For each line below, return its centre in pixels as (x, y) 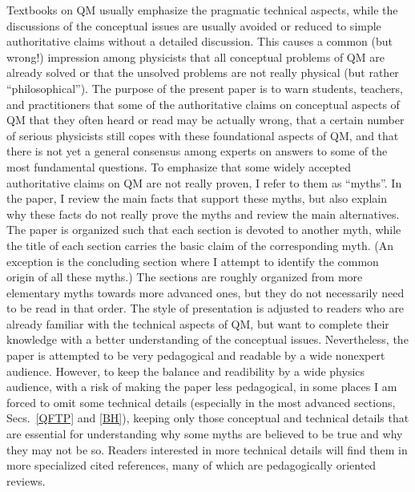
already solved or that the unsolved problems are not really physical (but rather (203, 73)
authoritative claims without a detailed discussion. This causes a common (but (200, 41)
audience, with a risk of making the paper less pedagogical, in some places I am (202, 387)
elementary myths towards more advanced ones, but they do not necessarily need (205, 292)
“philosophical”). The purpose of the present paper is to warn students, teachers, (205, 88)
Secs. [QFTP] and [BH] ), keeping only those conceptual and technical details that (208, 418)
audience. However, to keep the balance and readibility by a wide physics (186, 371)
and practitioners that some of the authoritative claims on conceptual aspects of (203, 104)
